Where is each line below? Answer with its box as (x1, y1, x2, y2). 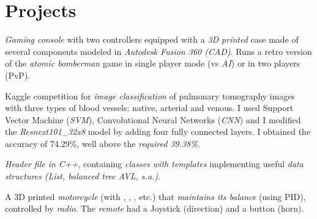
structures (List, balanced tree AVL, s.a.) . (5, 170, 160, 182)
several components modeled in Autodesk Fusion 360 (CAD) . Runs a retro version (5, 45, 312, 57)
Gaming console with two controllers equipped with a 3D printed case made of (5, 33, 299, 46)
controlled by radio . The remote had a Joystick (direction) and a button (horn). (5, 202, 304, 215)
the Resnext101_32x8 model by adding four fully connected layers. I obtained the (5, 125, 311, 138)
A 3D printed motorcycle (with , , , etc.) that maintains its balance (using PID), (5, 190, 306, 203)
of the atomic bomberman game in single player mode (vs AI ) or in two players (5, 57, 300, 70)
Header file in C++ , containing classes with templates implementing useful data (5, 157, 304, 170)
